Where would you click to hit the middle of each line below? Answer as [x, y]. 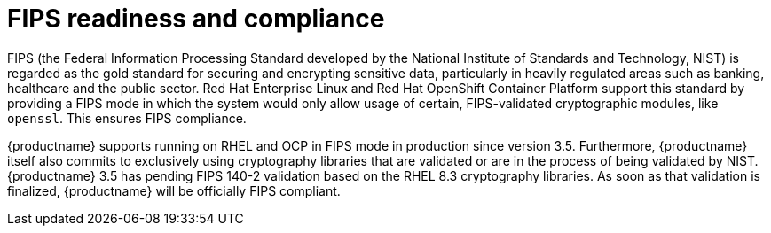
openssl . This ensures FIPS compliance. [127, 118]
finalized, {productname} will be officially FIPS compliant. [174, 190]
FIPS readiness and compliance [196, 19]
